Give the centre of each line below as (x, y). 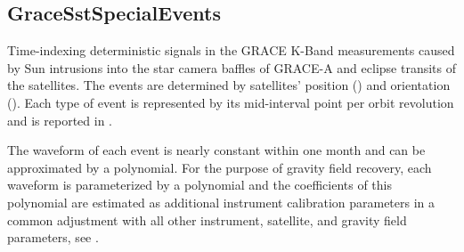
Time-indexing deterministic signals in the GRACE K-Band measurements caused (231, 50)
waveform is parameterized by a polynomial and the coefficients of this (199, 185)
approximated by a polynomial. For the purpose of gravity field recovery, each (220, 167)
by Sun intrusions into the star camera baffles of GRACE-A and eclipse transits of (232, 67)
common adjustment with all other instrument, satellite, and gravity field (207, 219)
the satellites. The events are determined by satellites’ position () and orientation (229, 85)
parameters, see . (53, 237)
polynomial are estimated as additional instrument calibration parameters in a (221, 202)
